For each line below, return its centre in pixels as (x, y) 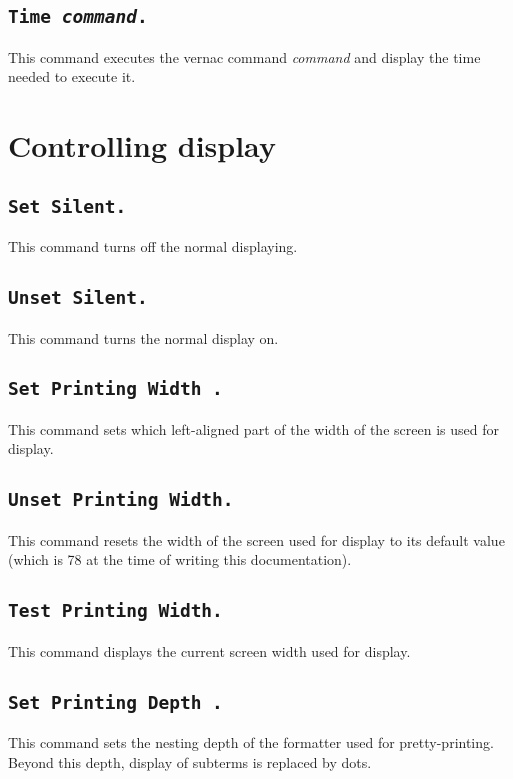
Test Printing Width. (115, 611)
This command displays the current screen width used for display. (209, 650)
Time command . (78, 17)
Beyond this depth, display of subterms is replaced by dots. (190, 761)
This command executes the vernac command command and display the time (244, 56)
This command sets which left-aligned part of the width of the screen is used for (253, 428)
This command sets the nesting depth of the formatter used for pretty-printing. (251, 742)
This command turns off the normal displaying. (153, 246)
